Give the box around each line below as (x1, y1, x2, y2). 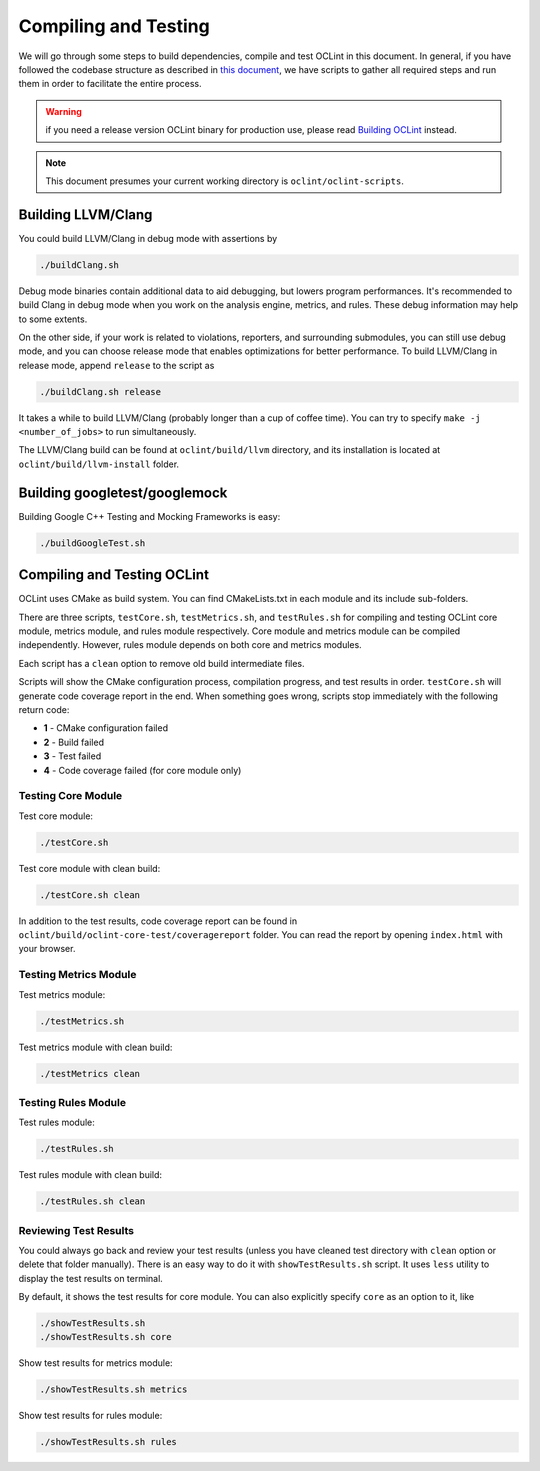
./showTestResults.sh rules (39, 1436, 177, 1448)
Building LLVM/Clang (18, 206, 153, 223)
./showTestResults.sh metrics (39, 1384, 188, 1395)
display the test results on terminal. (18, 1272, 164, 1284)
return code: (18, 703, 70, 715)
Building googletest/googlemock (18, 484, 228, 501)
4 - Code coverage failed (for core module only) (43, 764, 242, 776)
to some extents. (18, 313, 88, 325)
